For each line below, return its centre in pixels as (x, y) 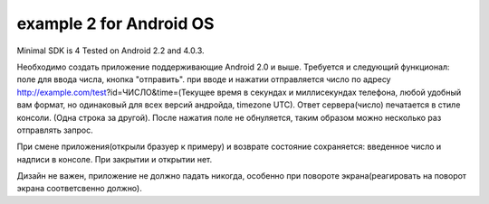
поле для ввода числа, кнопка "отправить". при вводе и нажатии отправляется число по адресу (204, 79)
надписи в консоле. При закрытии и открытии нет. (115, 159)
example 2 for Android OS (115, 23)
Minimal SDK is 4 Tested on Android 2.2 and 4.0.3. (110, 51)
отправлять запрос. (55, 130)
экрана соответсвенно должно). (79, 189)
